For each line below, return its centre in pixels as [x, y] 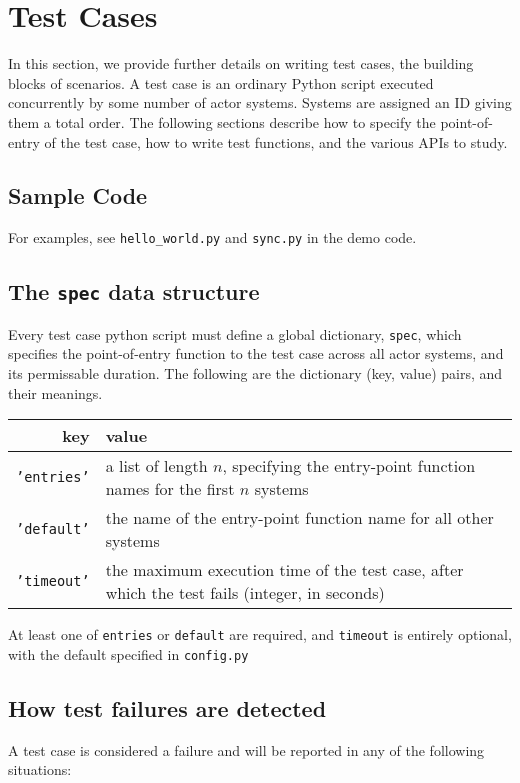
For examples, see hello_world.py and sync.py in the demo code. [212, 237]
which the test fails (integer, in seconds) [245, 593]
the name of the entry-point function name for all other [299, 518]
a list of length [156, 466]
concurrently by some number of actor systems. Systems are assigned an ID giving [260, 102]
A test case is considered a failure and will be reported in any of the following [246, 749]
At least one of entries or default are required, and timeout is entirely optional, [260, 634]
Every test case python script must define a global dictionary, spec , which [235, 333]
